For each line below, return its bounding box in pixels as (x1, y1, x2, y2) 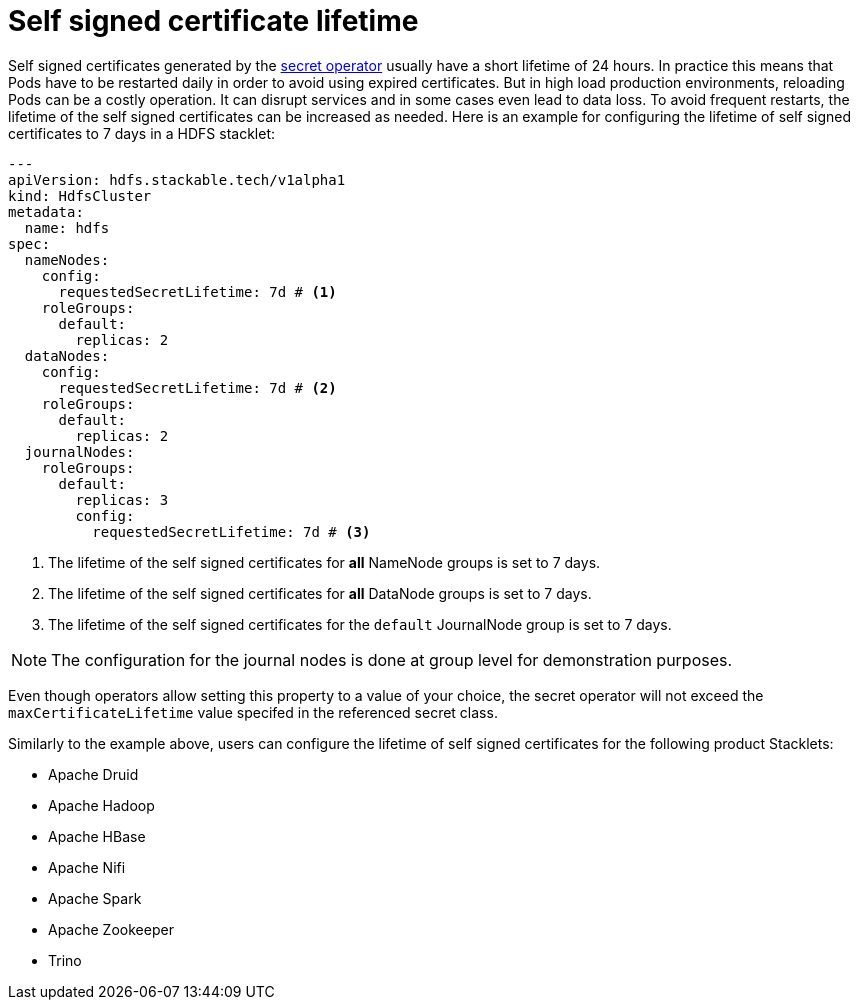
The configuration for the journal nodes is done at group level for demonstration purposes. (51, 649, 733, 670)
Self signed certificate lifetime (8, 4, 419, 38)
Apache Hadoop (48, 796, 155, 814)
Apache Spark (48, 889, 142, 907)
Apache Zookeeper (48, 920, 174, 938)
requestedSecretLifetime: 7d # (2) (58, 379, 337, 396)
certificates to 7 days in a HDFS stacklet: (8, 124, 276, 142)
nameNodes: (24, 251, 110, 268)
